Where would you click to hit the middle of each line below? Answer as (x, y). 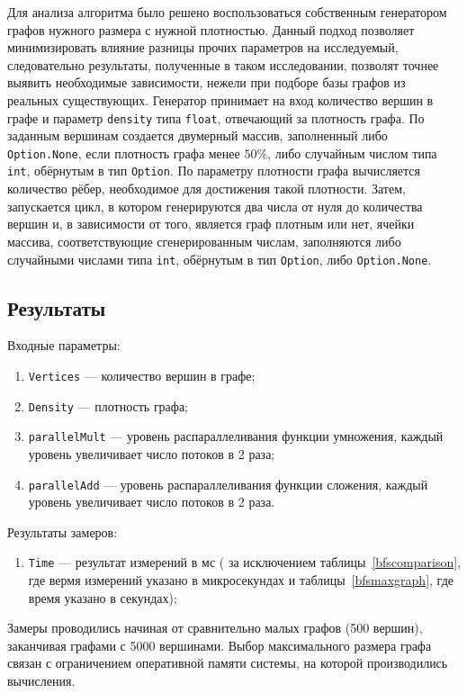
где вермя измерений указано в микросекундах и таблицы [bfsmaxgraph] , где (241, 580)
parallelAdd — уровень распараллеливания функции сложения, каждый (228, 484)
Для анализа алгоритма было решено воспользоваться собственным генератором (227, 12)
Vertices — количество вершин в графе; (142, 375)
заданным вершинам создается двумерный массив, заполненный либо (198, 135)
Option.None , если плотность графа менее (124, 153)
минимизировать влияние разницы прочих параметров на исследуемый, (203, 47)
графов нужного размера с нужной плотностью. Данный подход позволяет (211, 29)
